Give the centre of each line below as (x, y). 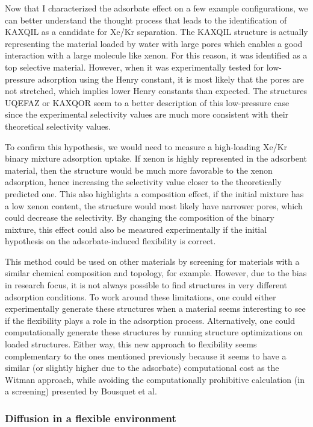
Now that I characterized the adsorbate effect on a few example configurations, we (156, 8)
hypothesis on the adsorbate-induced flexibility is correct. (110, 241)
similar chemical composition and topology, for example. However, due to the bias (156, 273)
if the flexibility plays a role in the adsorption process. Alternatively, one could (150, 320)
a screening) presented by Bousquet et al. (81, 391)
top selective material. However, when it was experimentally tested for (135, 67)
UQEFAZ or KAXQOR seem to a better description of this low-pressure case (147, 102)
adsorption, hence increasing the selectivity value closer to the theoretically (143, 182)
